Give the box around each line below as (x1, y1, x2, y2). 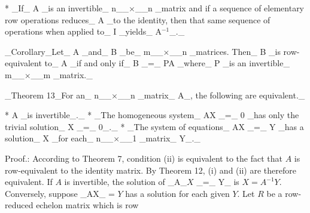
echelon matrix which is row (36, 199, 139, 211)
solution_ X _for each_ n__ (5, 132, 114, 144)
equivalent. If (5, 175, 53, 188)
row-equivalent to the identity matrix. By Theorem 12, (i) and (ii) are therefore (5, 163, 296, 176)
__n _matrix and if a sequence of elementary (135, 2, 305, 14)
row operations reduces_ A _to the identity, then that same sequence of (5, 13, 271, 26)
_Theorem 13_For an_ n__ (5, 88, 111, 101)
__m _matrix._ (31, 68, 93, 81)
